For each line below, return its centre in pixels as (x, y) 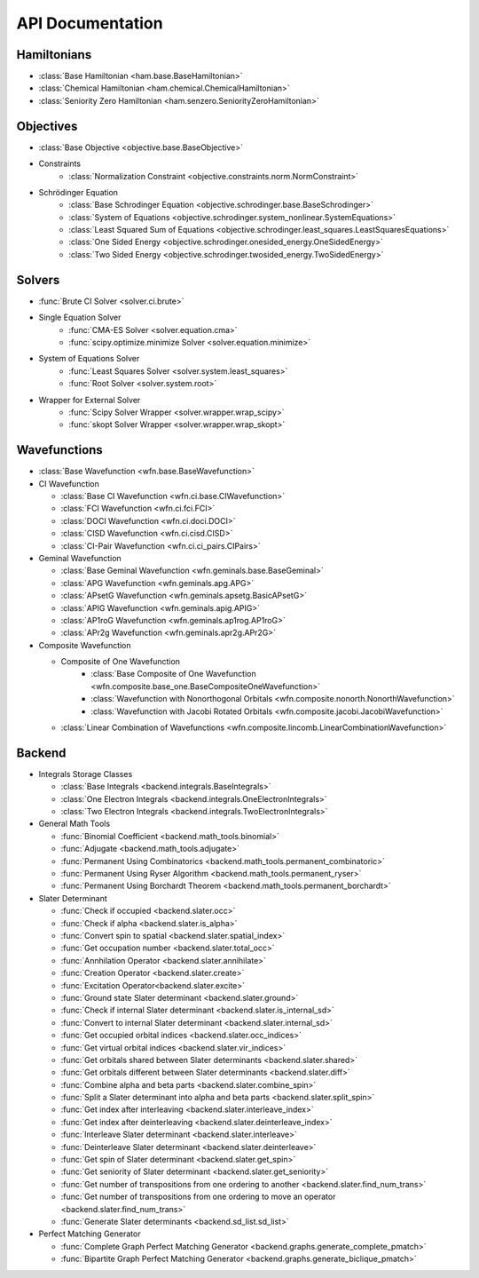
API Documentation (90, 23)
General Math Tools (75, 824)
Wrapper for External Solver (90, 400)
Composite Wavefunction (85, 645)
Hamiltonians (54, 55)
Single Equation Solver (80, 318)
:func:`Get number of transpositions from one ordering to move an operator (198, 1197)
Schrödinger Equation (79, 192)
